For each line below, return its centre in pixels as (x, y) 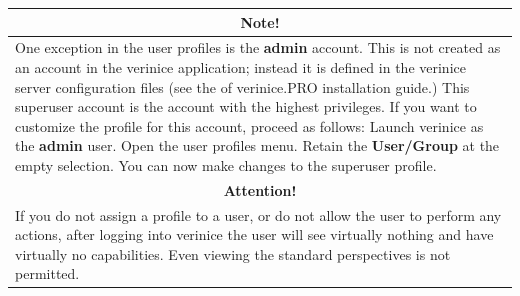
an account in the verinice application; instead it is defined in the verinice (240, 66)
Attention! (260, 189)
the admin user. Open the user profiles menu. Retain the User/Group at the (257, 145)
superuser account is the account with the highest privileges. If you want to (246, 106)
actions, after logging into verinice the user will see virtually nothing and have (254, 234)
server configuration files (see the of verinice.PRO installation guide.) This (242, 86)
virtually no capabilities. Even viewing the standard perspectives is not (233, 253)
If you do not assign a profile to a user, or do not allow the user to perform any (258, 214)
